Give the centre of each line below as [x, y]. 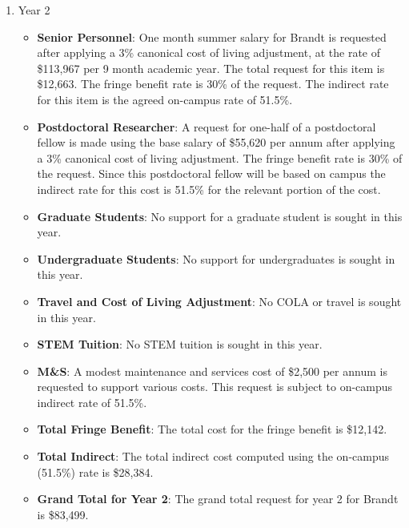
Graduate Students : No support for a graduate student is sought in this [220, 216]
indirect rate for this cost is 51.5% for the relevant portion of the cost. [209, 189]
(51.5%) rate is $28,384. [95, 472]
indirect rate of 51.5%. [92, 402]
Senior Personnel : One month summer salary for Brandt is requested [212, 36]
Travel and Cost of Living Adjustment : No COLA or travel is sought [219, 301]
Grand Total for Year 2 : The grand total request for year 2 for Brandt [218, 499]
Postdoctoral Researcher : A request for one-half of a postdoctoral [207, 126]
